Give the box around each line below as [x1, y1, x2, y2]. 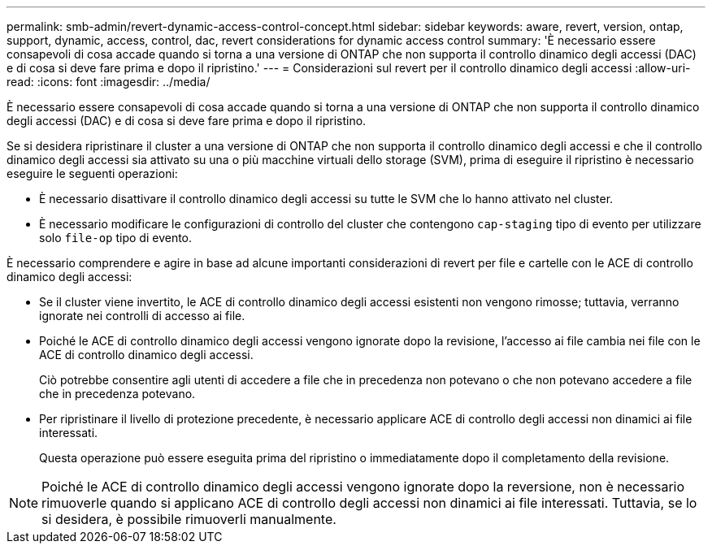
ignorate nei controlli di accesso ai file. [39, 309, 245, 323]
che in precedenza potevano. [39, 387, 196, 401]
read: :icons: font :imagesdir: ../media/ [7, 75, 211, 89]
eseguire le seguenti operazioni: [7, 167, 178, 180]
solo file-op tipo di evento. [39, 231, 193, 245]
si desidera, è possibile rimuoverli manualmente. [41, 511, 336, 527]
